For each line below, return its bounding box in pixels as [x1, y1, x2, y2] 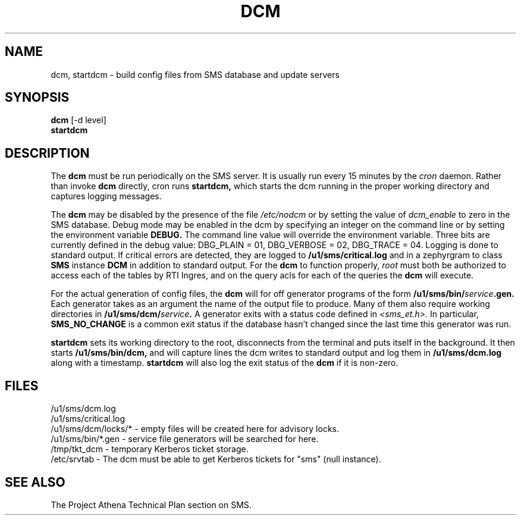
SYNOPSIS [5, 90, 70, 105]
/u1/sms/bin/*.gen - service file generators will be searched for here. [51, 434, 319, 444]
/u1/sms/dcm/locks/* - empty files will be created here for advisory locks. [51, 424, 339, 434]
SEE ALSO [5, 474, 65, 490]
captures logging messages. [51, 191, 162, 202]
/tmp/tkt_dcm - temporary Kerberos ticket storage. [51, 444, 249, 455]
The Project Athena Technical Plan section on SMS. [51, 499, 252, 510]
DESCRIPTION [5, 145, 90, 161]
